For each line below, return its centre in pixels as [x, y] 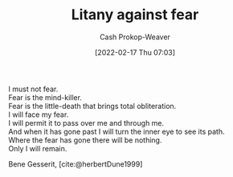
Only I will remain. [38, 148]
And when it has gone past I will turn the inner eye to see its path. [117, 131]
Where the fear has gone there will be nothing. [85, 140]
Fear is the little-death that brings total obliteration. [92, 106]
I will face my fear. [39, 115]
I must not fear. [33, 89]
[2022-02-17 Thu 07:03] [135, 52]
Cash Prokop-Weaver [135, 37]
